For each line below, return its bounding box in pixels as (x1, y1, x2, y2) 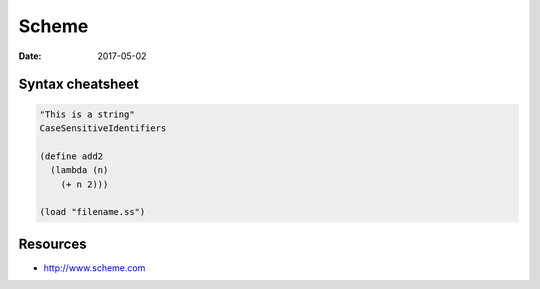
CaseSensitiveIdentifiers (39, 122, 167, 134)
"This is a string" (39, 108, 135, 120)
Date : (18, 50, 42, 62)
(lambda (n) (50, 165, 109, 176)
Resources (18, 235, 87, 252)
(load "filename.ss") (39, 206, 146, 218)
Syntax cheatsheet (18, 76, 140, 93)
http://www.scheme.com (43, 261, 146, 274)
